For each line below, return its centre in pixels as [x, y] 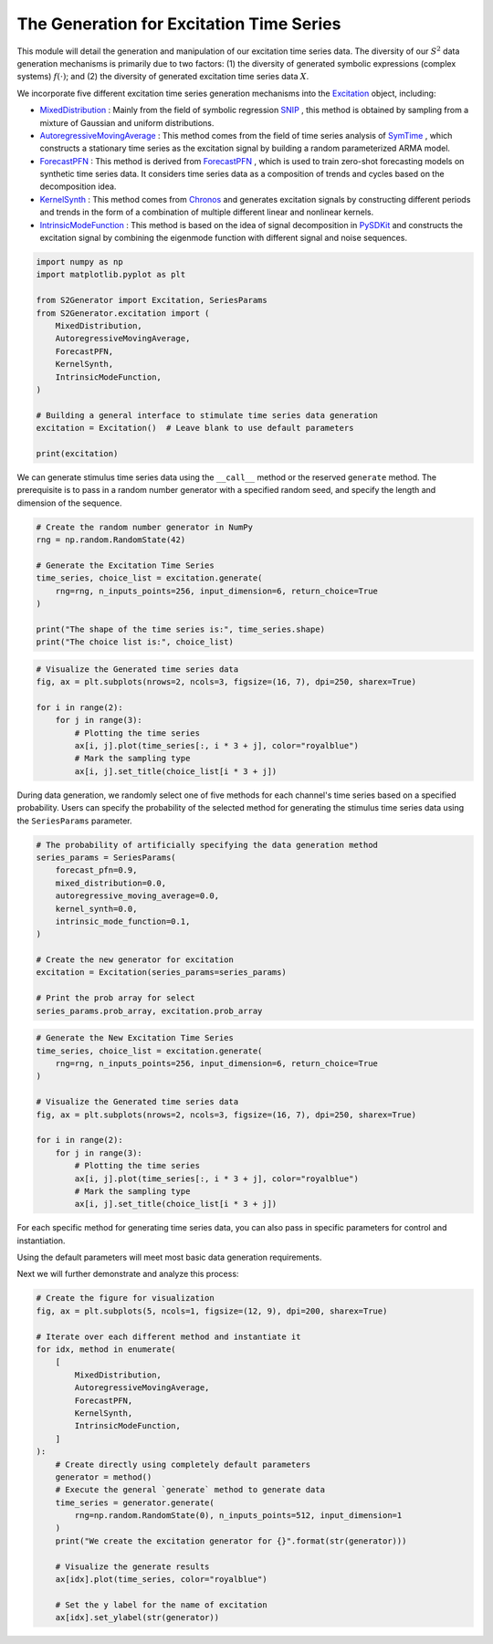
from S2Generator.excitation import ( [123, 313]
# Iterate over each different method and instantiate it [168, 1336]
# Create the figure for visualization [125, 1298]
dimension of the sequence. [69, 503]
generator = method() [104, 1477]
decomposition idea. [78, 186]
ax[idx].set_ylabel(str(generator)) [137, 1618]
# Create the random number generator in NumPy [144, 527]
